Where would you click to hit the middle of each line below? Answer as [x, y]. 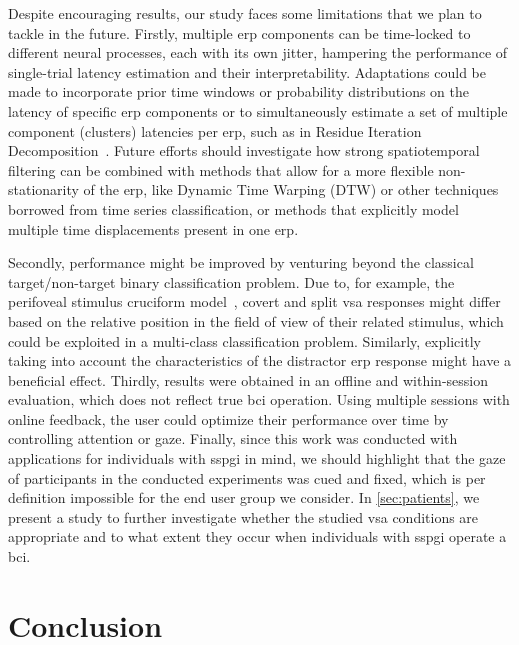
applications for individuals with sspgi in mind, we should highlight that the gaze [257, 458]
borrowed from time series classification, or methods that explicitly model [233, 208]
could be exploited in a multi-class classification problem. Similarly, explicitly [244, 340]
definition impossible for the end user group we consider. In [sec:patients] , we [244, 497]
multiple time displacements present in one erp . [153, 228]
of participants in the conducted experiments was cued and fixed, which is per [247, 477]
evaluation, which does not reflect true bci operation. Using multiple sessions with [259, 399]
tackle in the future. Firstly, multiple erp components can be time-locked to [239, 32]
